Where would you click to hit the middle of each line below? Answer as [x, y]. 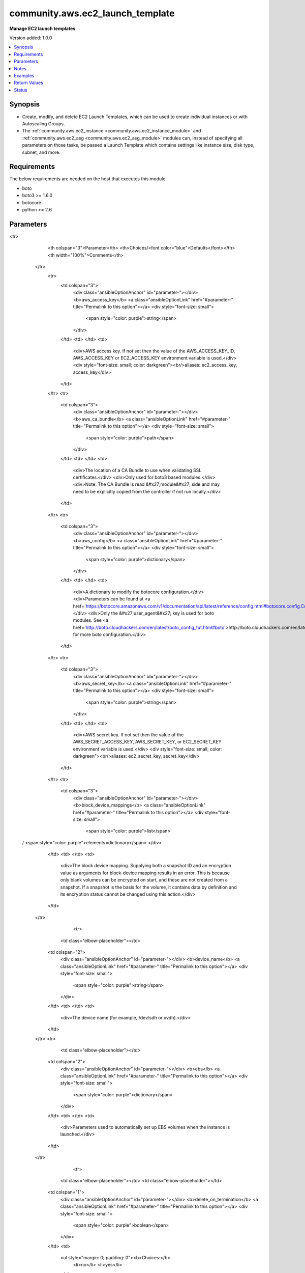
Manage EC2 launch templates [42, 29]
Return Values [28, 83]
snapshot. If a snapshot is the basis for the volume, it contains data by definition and [149, 887]
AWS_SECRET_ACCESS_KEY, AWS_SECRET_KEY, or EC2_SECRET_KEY [147, 742]
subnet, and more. [41, 152]
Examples [24, 75]
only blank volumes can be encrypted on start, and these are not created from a [144, 880]
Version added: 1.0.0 [31, 38]
